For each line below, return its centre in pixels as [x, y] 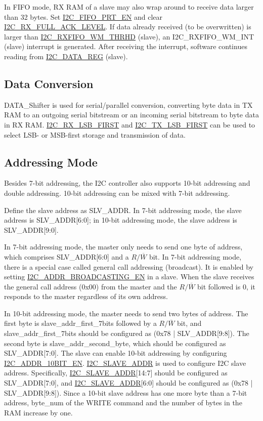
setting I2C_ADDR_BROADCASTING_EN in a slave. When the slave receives [129, 277]
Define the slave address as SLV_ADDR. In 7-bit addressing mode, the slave [123, 210]
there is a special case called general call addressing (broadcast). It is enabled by [129, 266]
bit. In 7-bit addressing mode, [195, 256]
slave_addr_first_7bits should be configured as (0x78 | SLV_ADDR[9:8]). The [127, 333]
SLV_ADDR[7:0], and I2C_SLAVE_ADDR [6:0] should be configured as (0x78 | [128, 383]
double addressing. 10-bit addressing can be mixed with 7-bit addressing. [117, 193]
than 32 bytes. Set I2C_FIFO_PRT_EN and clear [83, 16]
